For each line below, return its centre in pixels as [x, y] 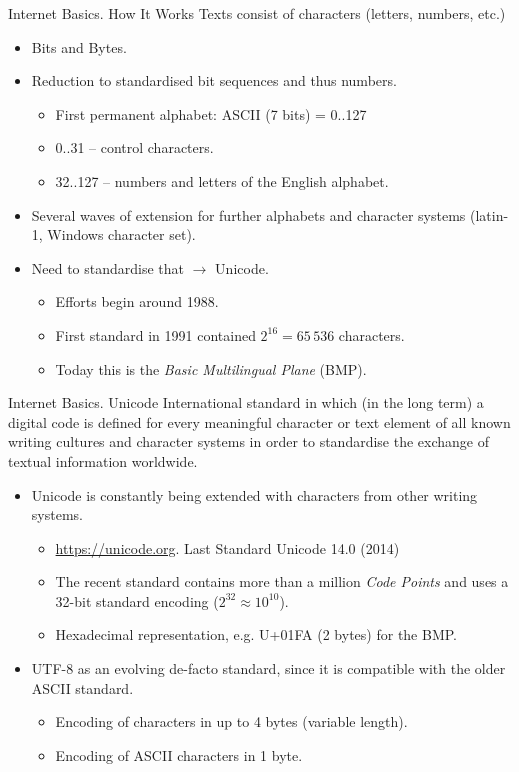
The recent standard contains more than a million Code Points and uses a [282, 581]
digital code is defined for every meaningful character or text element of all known [259, 421]
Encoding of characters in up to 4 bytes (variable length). [231, 721]
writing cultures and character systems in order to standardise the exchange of [248, 441]
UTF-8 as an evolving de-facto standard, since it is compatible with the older [268, 668]
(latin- [489, 214]
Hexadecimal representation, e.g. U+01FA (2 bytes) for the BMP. [256, 634]
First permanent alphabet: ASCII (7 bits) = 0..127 [211, 113]
